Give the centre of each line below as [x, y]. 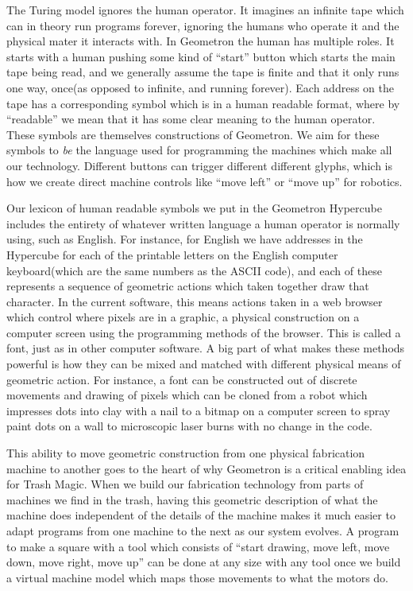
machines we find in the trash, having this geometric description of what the [192, 499]
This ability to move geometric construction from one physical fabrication [186, 453]
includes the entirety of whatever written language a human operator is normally [203, 223]
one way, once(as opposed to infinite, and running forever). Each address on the [200, 87]
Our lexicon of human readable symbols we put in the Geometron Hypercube [194, 208]
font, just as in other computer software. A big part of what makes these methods [206, 348]
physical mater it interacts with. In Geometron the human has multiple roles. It [201, 41]
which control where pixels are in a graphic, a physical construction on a [183, 317]
